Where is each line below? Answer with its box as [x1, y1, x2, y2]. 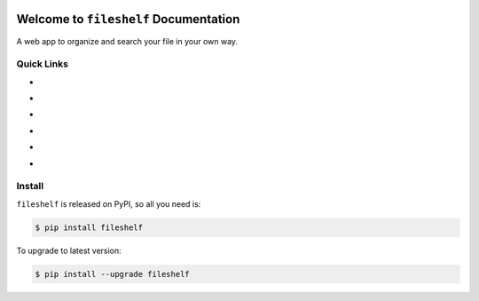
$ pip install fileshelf [35, 222, 144, 233]
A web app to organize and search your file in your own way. [16, 36, 239, 46]
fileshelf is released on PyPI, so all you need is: [16, 198, 201, 209]
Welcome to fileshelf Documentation [16, 12, 240, 27]
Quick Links [16, 58, 68, 70]
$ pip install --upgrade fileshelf [35, 269, 190, 279]
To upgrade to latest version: [16, 245, 122, 256]
